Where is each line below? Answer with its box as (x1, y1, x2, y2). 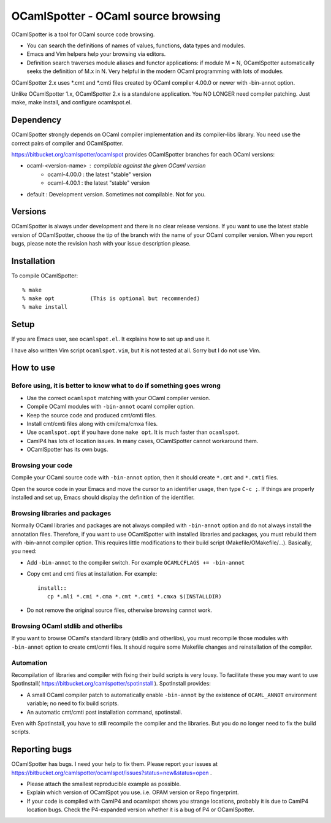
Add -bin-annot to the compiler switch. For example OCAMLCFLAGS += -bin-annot (26, 558, 245, 566)
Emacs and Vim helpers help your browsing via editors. (26, 50, 166, 58)
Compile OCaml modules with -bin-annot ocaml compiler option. (26, 403, 195, 411)
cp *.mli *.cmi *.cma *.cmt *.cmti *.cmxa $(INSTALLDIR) (47, 593, 222, 600)
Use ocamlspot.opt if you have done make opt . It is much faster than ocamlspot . (26, 428, 240, 436)
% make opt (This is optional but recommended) (22, 295, 200, 302)
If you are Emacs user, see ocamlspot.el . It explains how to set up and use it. (11, 335, 211, 343)
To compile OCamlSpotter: (11, 272, 78, 279)
